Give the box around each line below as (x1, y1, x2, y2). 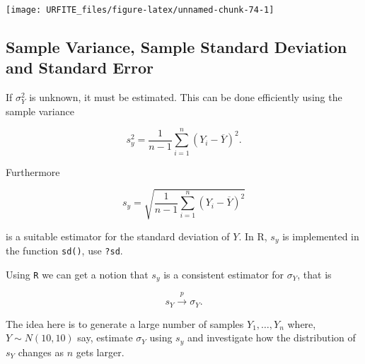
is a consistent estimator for (163, 266, 284, 281)
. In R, (238, 228, 267, 243)
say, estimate (77, 330, 133, 345)
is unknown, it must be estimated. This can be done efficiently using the (29, 90, 342, 105)
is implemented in (282, 228, 359, 243)
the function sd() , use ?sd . (6, 243, 123, 258)
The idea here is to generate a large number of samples (6, 316, 244, 331)
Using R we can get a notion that (6, 266, 149, 281)
